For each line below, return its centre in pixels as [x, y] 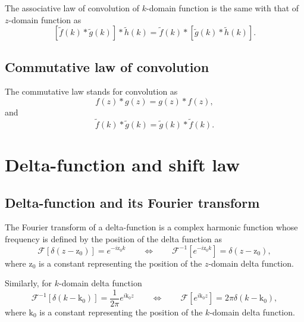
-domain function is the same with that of [223, 8]
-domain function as [45, 19]
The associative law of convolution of [72, 8]
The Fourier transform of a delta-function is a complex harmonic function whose [151, 227]
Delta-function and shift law [123, 164]
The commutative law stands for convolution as [91, 91]
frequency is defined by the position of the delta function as [114, 238]
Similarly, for [29, 283]
